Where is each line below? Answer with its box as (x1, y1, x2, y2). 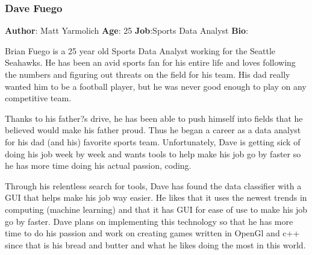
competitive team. (5, 92, 72, 104)
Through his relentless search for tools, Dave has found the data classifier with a (5, 179, 302, 192)
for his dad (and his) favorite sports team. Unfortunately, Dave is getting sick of (5, 135, 301, 148)
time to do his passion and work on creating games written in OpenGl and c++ (5, 227, 300, 239)
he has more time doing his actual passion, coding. (5, 159, 192, 172)
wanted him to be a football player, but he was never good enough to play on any (5, 80, 307, 92)
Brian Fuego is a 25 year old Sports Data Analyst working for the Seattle (5, 44, 276, 57)
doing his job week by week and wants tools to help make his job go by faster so (5, 147, 301, 160)
